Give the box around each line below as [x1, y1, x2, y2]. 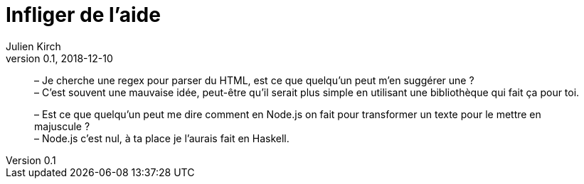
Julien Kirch [6, 40, 61, 52]
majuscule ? [34, 120, 90, 132]
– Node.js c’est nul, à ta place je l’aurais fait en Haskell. [34, 132, 290, 144]
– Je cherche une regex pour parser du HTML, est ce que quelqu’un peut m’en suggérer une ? [34, 74, 474, 86]
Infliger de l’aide [6, 3, 161, 27]
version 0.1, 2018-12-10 [6, 52, 113, 64]
